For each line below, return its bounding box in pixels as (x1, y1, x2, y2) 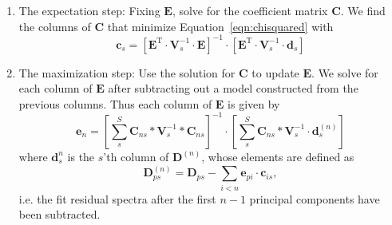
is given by (228, 95, 280, 112)
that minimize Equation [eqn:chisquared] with (107, 18, 334, 34)
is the (67, 148, 95, 164)
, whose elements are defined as (201, 148, 354, 164)
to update (251, 64, 299, 81)
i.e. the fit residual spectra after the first (18, 190, 216, 207)
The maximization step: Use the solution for (18, 64, 236, 81)
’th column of (103, 148, 169, 164)
